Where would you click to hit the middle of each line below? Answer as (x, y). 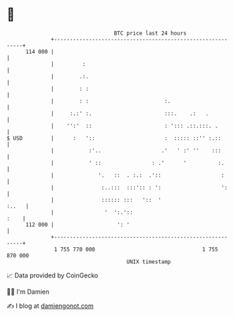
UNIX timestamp (149, 262)
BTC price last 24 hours (150, 33)
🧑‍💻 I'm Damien (28, 292)
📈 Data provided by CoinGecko (53, 275)
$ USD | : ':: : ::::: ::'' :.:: (114, 138)
